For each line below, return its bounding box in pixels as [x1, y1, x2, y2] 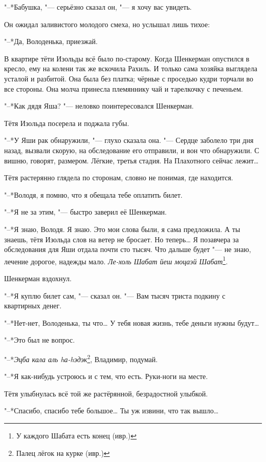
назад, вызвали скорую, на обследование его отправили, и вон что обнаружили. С [4, 144, 259, 155]
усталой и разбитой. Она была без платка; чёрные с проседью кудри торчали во [4, 73, 254, 83]
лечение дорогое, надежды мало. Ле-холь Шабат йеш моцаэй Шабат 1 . [4, 254, 228, 266]
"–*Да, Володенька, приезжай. [4, 36, 98, 47]
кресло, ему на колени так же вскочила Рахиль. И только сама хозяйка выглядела [4, 63, 257, 74]
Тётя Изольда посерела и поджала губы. [4, 117, 129, 128]
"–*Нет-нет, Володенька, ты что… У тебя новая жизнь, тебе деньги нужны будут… [4, 317, 259, 328]
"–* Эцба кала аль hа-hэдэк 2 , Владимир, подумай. [4, 352, 158, 364]
